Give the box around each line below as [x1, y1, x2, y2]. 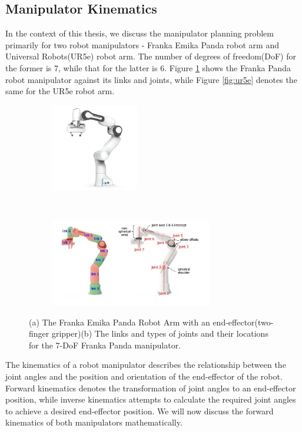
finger [29, 327, 49, 340]
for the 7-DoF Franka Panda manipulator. [29, 338, 181, 351]
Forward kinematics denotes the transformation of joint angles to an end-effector [5, 381, 296, 394]
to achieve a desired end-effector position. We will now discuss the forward [5, 404, 274, 417]
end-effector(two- [213, 315, 274, 328]
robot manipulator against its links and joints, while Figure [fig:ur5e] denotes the [5, 73, 297, 85]
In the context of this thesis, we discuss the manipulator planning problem [5, 27, 274, 39]
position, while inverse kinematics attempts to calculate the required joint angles [5, 393, 296, 406]
